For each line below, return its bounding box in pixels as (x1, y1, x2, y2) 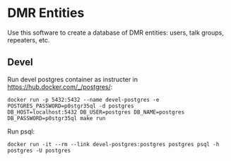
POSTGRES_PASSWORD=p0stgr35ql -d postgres (7, 102, 134, 109)
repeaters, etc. (7, 35, 50, 44)
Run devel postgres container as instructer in (7, 75, 138, 83)
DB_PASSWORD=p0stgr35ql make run (7, 114, 106, 121)
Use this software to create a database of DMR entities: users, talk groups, (7, 28, 224, 37)
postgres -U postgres (7, 147, 71, 154)
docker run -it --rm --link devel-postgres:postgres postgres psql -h (7, 141, 220, 148)
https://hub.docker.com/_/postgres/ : (7, 83, 113, 91)
